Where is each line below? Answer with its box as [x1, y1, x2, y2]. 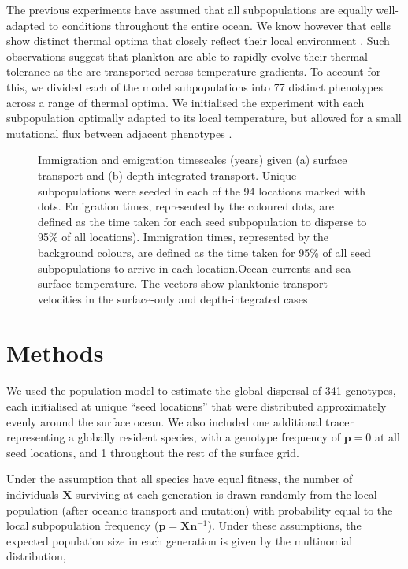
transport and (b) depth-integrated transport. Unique [38, 166, 297, 183]
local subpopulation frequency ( [6, 517, 159, 534]
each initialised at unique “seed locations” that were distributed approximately [6, 398, 387, 414]
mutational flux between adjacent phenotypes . [6, 125, 232, 141]
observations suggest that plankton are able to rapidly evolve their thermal [6, 47, 369, 64]
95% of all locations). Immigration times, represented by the [38, 229, 328, 245]
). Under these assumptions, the [207, 517, 362, 534]
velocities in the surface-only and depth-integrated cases [38, 290, 308, 307]
